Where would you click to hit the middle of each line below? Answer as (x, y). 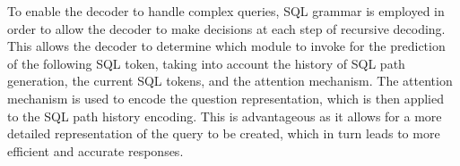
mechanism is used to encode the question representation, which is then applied (226, 98)
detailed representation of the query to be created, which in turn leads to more (224, 133)
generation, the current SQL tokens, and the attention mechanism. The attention (230, 81)
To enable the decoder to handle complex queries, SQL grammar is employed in (226, 11)
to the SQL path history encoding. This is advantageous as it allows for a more (225, 116)
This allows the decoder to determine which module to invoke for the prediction (226, 46)
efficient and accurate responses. (95, 150)
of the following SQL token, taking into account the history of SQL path (206, 63)
